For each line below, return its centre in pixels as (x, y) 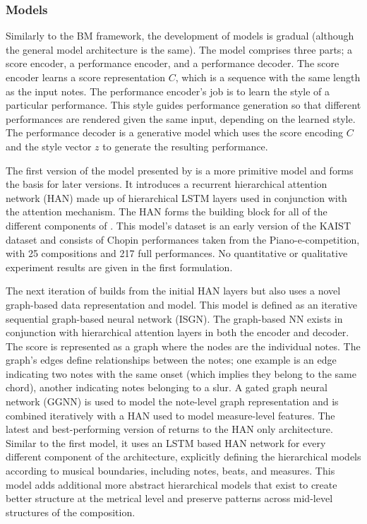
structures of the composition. (71, 512)
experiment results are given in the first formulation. (119, 267)
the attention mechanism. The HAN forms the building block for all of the (167, 212)
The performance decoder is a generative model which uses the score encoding (175, 132)
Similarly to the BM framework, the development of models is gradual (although (180, 36)
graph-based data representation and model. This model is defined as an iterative (181, 304)
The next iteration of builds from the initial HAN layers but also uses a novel (173, 291)
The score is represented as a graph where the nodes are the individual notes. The (183, 346)
